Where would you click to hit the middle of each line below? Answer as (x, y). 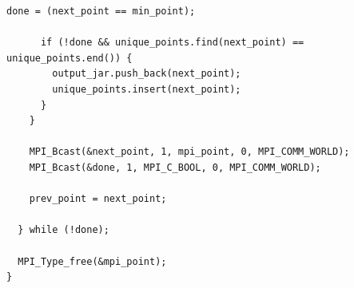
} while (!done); (64, 230)
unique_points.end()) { (70, 58)
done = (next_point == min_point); (101, 11)
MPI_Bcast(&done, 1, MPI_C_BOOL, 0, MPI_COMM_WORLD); (175, 167)
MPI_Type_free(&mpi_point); (92, 261)
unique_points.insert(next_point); (147, 89)
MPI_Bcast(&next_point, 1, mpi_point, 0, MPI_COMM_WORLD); (189, 152)
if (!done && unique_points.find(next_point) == (172, 43)
